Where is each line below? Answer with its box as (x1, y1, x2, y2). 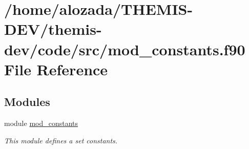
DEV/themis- (4, 18, 102, 39)
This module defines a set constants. (4, 135, 118, 145)
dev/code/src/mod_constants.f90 (4, 38, 245, 59)
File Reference (4, 58, 108, 79)
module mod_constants (4, 118, 78, 129)
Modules (4, 94, 50, 110)
